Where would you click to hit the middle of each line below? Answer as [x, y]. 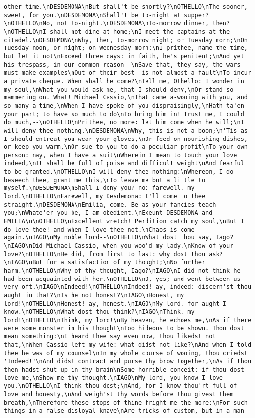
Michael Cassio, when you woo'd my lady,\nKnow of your [140, 246]
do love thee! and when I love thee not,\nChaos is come [99, 229]
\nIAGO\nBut [23, 262]
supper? [197, 15]
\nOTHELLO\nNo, [29, 23]
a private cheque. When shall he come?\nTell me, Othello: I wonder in [124, 81]
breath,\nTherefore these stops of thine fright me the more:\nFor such [126, 402]
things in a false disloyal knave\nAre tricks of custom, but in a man [124, 411]
